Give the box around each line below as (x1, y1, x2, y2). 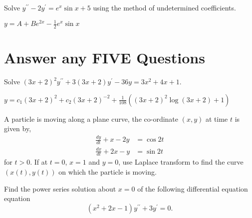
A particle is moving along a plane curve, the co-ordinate (4, 113, 179, 124)
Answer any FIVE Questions (4, 47, 205, 68)
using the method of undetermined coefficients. (93, 2, 236, 12)
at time (205, 113, 228, 124)
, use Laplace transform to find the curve (118, 157, 244, 167)
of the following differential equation (137, 183, 248, 194)
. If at (30, 157, 48, 167)
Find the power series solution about (4, 183, 116, 194)
